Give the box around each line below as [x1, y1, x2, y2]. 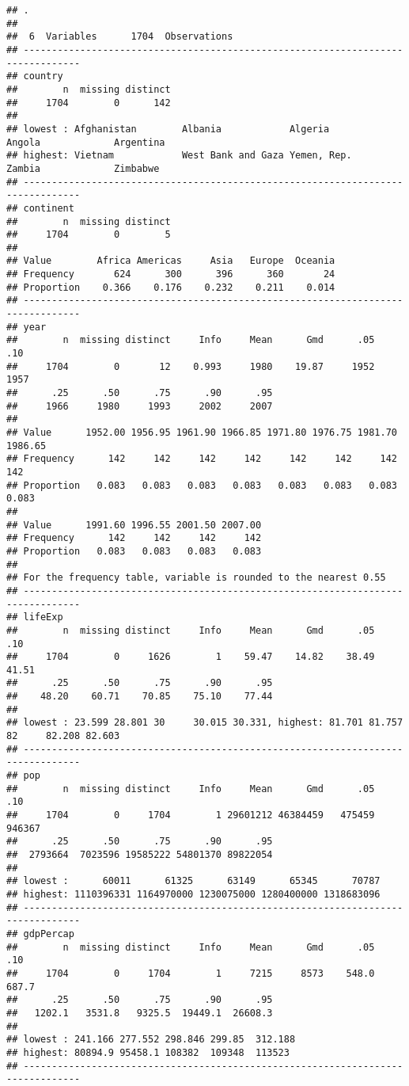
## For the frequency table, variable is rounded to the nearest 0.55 [6, 572, 386, 584]
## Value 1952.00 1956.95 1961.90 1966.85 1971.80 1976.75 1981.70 [6, 427, 397, 438]
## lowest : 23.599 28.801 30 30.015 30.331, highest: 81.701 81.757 [6, 717, 403, 729]
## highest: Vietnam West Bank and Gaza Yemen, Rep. [6, 150, 352, 162]
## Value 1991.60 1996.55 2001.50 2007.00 [6, 519, 262, 531]
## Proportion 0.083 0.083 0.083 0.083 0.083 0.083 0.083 [6, 479, 397, 491]
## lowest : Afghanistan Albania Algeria [6, 123, 330, 135]
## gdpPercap [6, 928, 74, 939]
